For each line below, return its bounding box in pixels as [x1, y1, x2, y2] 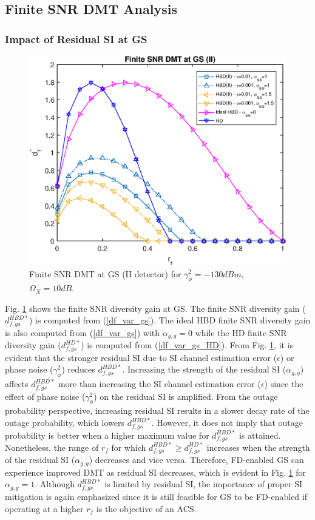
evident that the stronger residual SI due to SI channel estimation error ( [5, 351, 277, 363]
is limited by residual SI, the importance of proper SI [104, 478, 303, 490]
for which [111, 441, 146, 453]
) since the [264, 377, 303, 390]
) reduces [61, 363, 95, 376]
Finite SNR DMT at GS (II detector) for [29, 267, 181, 280]
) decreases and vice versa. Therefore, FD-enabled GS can [89, 453, 304, 466]
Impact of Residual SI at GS [5, 31, 147, 46]
